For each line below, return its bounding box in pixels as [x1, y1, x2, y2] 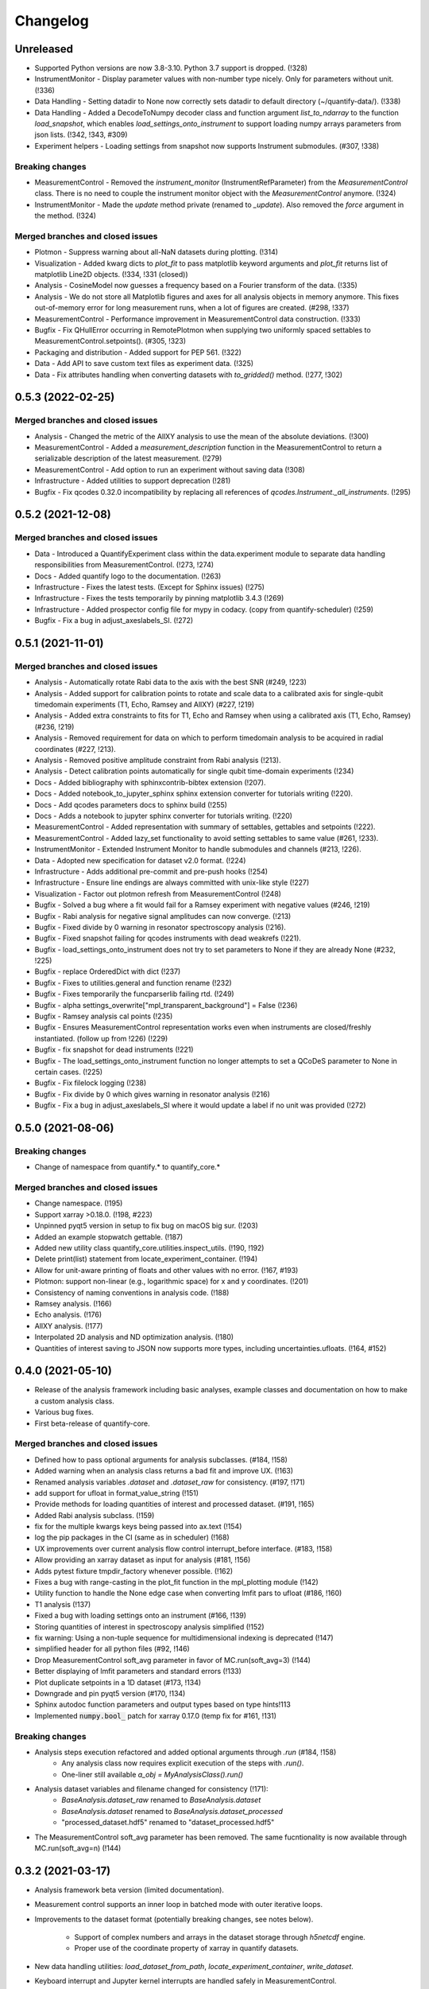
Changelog [14, 12, 89, 29]
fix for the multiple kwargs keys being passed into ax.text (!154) [34, 1522, 242, 1532]
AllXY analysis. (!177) [34, 1321, 103, 1330]
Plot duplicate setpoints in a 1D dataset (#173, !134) [34, 1677, 202, 1687]
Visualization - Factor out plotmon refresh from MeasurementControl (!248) [34, 889, 282, 898]
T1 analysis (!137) [34, 1599, 91, 1609]
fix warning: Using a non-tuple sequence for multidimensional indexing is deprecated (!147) [34, 1633, 334, 1642]
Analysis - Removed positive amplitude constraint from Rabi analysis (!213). [34, 756, 281, 765]
